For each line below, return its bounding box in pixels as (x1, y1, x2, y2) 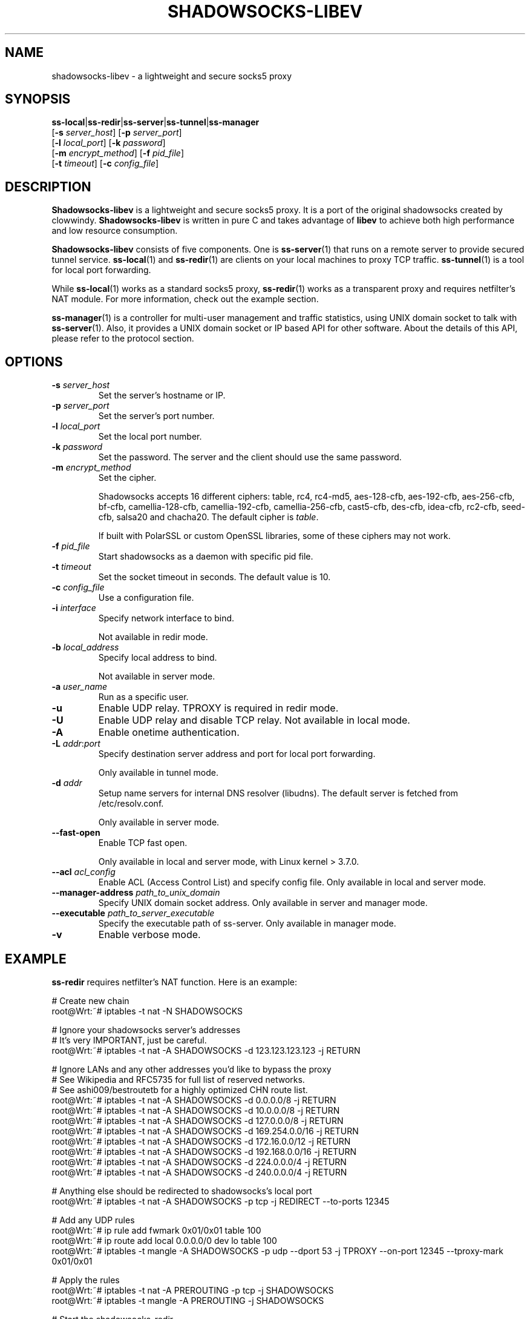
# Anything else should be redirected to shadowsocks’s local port (51, 1185, 312, 1196)
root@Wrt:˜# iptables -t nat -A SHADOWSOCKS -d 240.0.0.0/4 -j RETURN (51, 1166, 347, 1177)
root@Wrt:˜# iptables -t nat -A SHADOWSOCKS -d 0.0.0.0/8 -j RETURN (51, 1094, 336, 1105)
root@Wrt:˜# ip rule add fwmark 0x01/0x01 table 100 (51, 1225, 261, 1235)
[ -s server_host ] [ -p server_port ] (51, 127, 182, 138)
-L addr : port (51, 738, 100, 749)
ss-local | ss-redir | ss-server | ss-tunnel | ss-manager (51, 117, 260, 128)
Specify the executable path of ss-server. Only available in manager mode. (98, 918, 396, 929)
